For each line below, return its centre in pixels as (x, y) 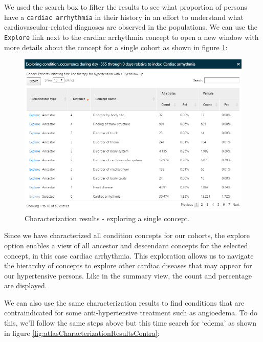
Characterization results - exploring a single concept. (107, 218)
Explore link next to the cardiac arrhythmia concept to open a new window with (131, 37)
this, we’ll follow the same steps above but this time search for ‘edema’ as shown (130, 323)
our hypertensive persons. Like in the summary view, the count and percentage (128, 275)
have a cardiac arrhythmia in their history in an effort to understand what (124, 17)
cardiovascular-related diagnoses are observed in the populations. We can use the (131, 27)
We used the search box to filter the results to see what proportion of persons (126, 7)
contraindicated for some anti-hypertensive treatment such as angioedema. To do (131, 313)
